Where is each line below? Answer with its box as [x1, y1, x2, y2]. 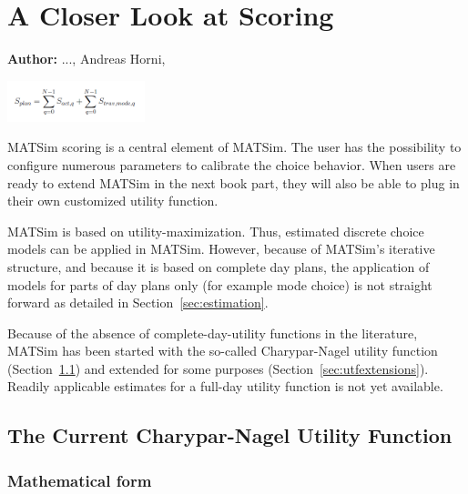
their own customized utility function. [7, 191, 219, 210]
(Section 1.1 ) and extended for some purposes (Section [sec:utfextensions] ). [7, 358, 429, 378]
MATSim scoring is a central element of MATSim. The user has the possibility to [7, 137, 462, 156]
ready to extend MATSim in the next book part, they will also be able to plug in [7, 173, 460, 192]
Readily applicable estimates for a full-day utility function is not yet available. [7, 377, 443, 396]
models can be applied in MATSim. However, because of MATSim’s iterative [7, 239, 435, 258]
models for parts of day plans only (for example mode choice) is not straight [7, 275, 432, 294]
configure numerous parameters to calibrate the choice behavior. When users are [7, 155, 456, 174]
